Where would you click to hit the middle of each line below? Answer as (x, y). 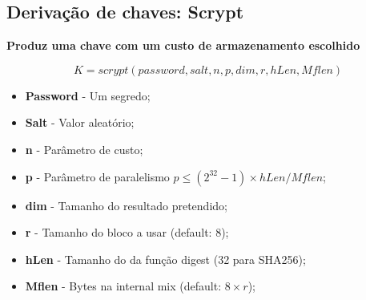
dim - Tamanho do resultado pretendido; (126, 205)
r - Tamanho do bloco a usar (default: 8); (127, 232)
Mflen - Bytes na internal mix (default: (123, 286)
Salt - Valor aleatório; (80, 122)
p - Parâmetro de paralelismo (97, 176)
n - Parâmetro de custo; (84, 149)
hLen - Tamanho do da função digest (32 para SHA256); (165, 259)
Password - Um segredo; (88, 95)
